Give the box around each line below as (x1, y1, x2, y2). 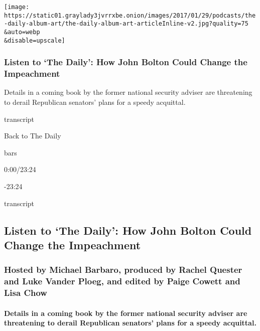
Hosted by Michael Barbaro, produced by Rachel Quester (4, 263, 242, 276)
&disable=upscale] (4, 37, 65, 44)
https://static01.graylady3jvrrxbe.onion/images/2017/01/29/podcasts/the (4, 12, 256, 19)
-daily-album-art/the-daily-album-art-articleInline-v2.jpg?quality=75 (4, 20, 248, 28)
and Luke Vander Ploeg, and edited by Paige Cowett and (4, 275, 240, 287)
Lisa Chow (4, 286, 47, 299)
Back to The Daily (4, 130, 61, 141)
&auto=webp (4, 28, 40, 36)
